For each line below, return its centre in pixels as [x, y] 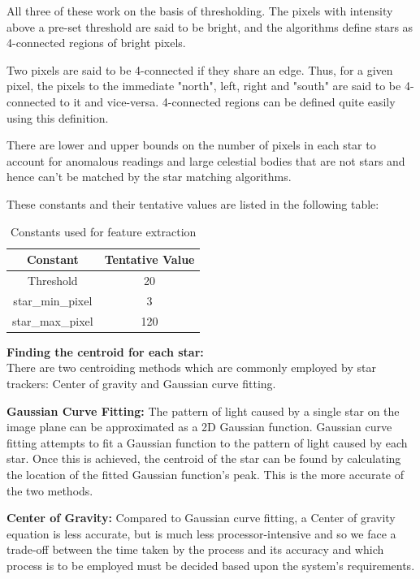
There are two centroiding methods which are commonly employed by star [191, 367]
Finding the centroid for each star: [105, 351]
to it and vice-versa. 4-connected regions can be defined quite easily [227, 101]
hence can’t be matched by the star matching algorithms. [149, 177]
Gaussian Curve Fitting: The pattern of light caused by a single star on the [203, 410]
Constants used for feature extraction [104, 231]
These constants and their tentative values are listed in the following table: [193, 203]
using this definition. [58, 117]
